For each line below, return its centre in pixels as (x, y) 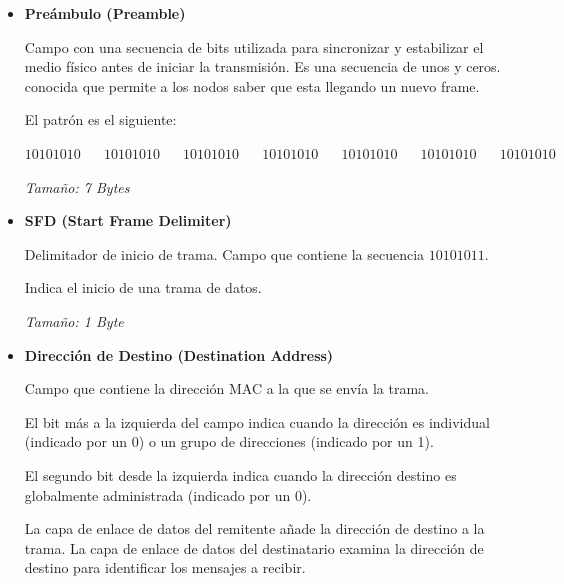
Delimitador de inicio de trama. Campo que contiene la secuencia (224, 253)
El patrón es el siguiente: (100, 119)
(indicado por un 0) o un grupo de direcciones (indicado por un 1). (229, 441)
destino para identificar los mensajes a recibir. (165, 567)
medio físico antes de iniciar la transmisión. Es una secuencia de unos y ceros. (262, 66)
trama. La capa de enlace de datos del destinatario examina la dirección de (254, 547)
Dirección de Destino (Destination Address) (179, 354)
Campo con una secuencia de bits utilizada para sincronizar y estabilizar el (254, 46)
